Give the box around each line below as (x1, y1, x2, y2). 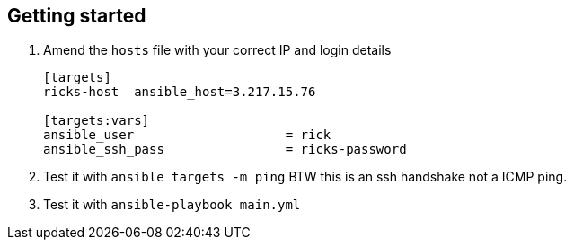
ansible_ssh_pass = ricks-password (43, 142, 407, 157)
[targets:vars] (43, 113, 150, 128)
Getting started (7, 4, 146, 27)
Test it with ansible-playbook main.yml (43, 197, 301, 213)
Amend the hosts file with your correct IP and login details (43, 42, 392, 58)
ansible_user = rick (43, 128, 331, 143)
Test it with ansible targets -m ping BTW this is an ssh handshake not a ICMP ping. (43, 169, 568, 185)
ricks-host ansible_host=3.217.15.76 (43, 84, 316, 100)
